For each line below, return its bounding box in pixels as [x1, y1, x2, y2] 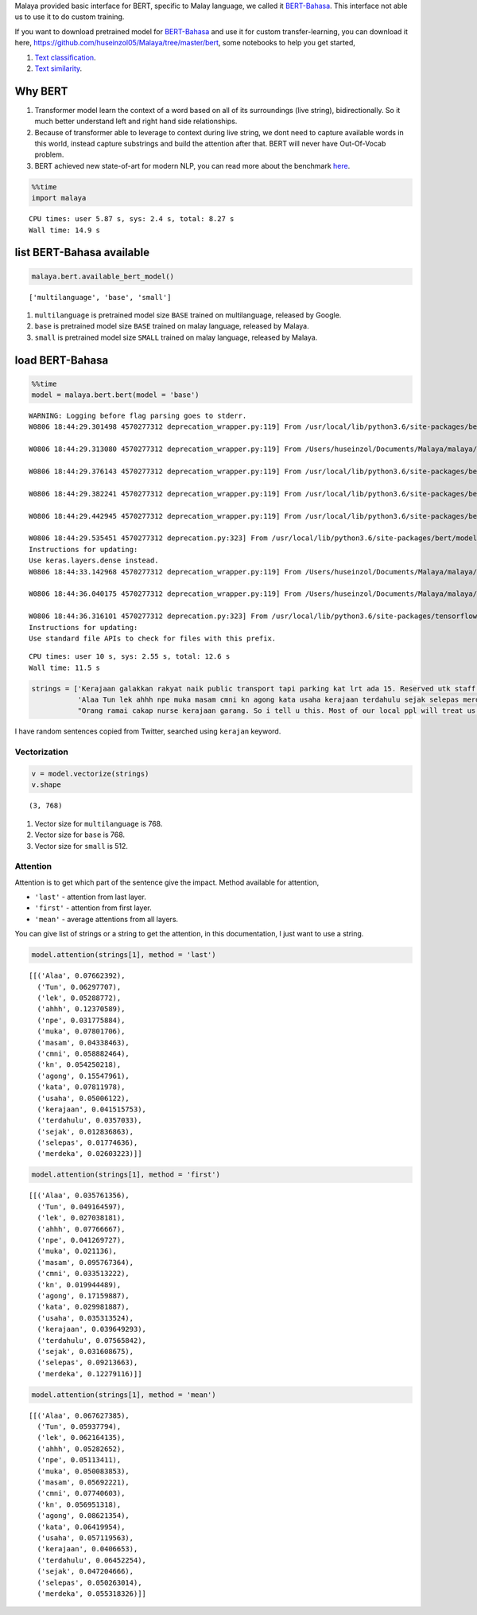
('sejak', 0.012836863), [37, 1127, 134, 1136]
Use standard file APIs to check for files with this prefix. [29, 633, 277, 643]
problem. [34, 150, 64, 159]
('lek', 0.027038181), [37, 1213, 126, 1223]
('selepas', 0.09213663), [37, 1358, 138, 1368]
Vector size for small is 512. [34, 841, 129, 850]
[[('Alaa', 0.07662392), [29, 971, 126, 980]
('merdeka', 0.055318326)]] [37, 1589, 147, 1598]
